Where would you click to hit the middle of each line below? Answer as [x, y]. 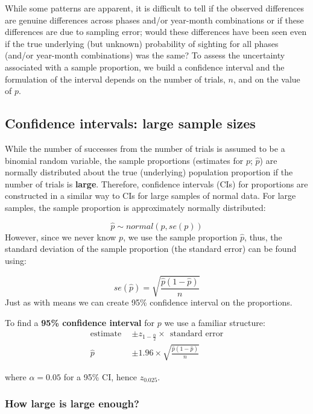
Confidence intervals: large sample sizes [130, 123]
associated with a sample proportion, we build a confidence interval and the [145, 67]
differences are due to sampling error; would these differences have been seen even [156, 32]
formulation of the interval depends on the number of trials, [115, 79]
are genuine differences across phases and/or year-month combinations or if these [154, 20]
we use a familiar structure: [215, 322]
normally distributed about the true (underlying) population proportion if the [149, 172]
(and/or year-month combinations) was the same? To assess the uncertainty [145, 55]
